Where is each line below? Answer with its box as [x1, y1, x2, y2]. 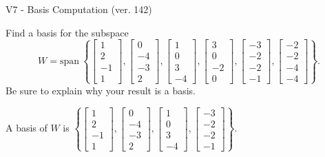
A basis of [6, 121, 48, 135]
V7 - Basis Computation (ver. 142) [6, 2, 152, 16]
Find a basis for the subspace [6, 25, 129, 39]
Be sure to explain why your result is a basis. [6, 83, 196, 97]
